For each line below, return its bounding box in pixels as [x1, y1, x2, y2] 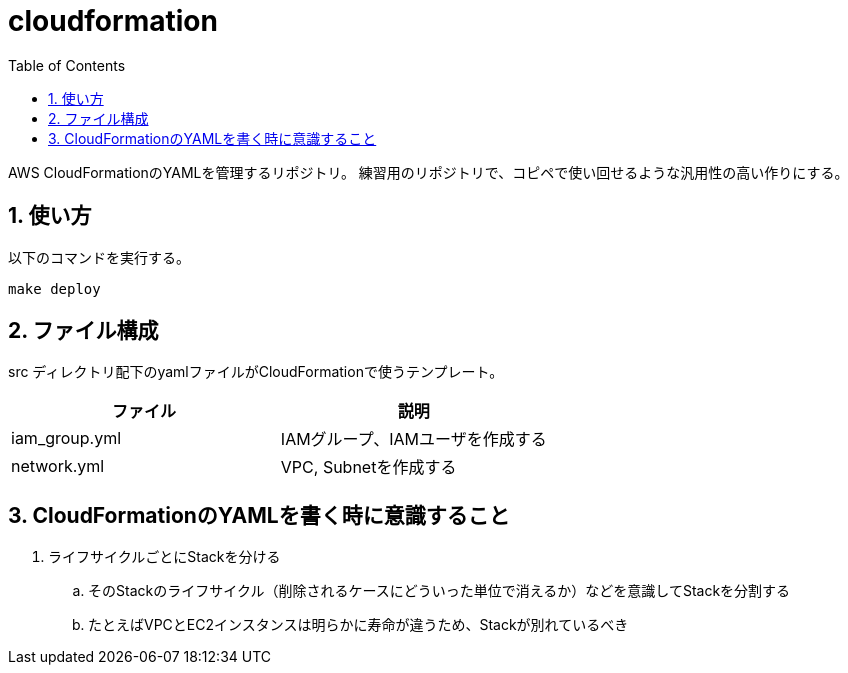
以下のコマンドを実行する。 [8, 248, 190, 266]
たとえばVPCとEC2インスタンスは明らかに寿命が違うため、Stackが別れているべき [88, 616, 629, 634]
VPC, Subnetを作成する [280, 457, 457, 478]
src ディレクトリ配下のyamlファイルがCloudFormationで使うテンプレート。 [8, 363, 504, 381]
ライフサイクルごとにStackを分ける [48, 548, 281, 566]
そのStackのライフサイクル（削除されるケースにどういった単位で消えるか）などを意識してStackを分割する [88, 582, 791, 600]
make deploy [8, 280, 101, 297]
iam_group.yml [11, 428, 122, 449]
